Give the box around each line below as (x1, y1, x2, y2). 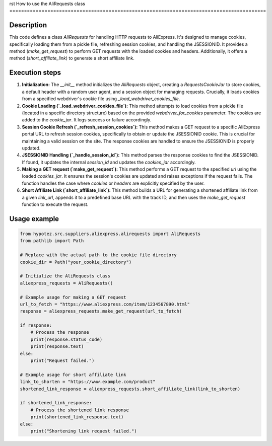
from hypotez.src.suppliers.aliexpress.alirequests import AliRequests (20, 231, 201, 237)
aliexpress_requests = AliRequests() (20, 280, 113, 286)
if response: (20, 323, 52, 328)
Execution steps (9, 68, 61, 77)
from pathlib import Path (20, 238, 84, 244)
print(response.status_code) (30, 336, 103, 342)
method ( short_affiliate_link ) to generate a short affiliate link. (9, 55, 134, 61)
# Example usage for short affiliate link (20, 371, 126, 378)
